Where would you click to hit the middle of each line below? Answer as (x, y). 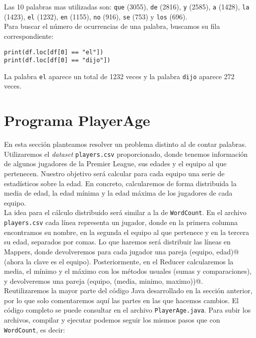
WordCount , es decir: (34, 329)
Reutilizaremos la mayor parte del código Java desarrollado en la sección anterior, (128, 290)
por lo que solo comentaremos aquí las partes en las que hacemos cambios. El (121, 300)
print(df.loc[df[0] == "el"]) (54, 52)
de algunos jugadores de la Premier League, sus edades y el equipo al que (115, 164)
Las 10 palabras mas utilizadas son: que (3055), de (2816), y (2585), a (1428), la (127, 6)
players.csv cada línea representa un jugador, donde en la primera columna (121, 222)
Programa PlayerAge (77, 120)
